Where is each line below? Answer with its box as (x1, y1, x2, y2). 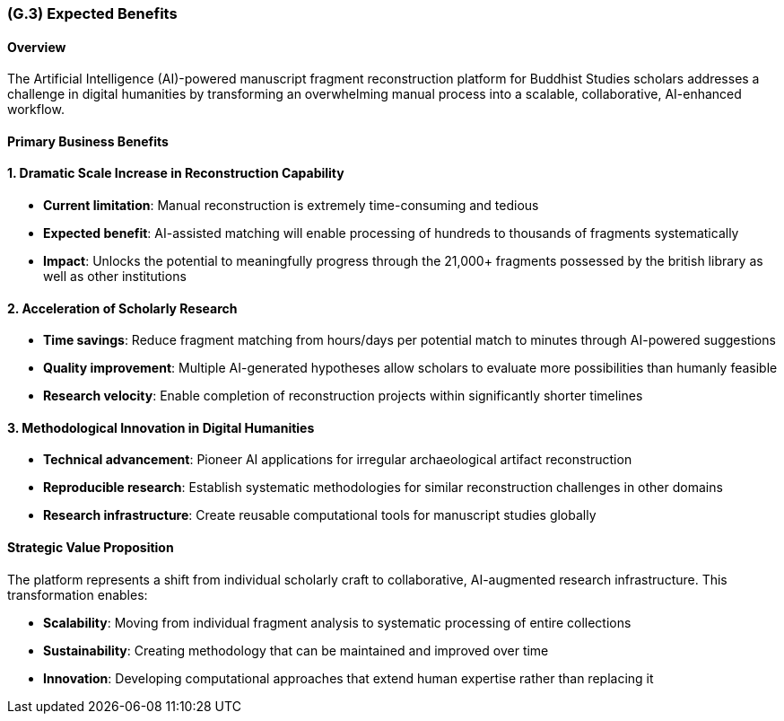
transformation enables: (7, 586, 148, 602)
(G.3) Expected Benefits (7, 4, 178, 22)
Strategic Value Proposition (7, 540, 174, 556)
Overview (7, 39, 66, 55)
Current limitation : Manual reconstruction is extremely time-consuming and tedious (43, 198, 539, 214)
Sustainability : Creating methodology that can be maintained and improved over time (43, 642, 549, 658)
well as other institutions (43, 268, 187, 285)
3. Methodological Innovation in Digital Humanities (7, 419, 315, 435)
